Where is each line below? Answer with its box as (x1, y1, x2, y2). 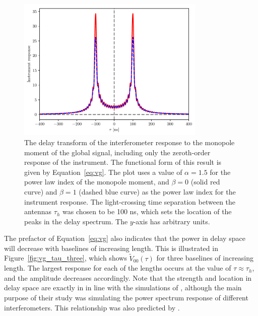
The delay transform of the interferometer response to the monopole (24, 137, 235, 147)
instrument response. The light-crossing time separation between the (24, 196, 236, 207)
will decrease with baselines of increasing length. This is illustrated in (4, 242, 218, 253)
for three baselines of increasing (156, 252, 254, 263)
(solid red (190, 176, 220, 187)
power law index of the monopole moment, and (24, 176, 169, 187)
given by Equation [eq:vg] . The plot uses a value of (24, 166, 182, 177)
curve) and (24, 186, 57, 197)
